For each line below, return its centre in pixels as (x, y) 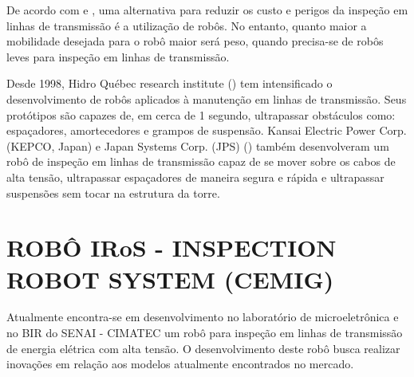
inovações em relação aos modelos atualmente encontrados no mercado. (180, 364)
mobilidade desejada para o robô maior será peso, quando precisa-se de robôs (195, 41)
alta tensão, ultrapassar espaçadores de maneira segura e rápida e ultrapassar (195, 177)
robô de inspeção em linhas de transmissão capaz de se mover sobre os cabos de (201, 161)
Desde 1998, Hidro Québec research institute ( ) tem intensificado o (170, 83)
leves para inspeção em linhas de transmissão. (118, 56)
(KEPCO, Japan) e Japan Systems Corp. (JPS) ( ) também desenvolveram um (198, 145)
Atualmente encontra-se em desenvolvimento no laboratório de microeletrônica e (203, 317)
